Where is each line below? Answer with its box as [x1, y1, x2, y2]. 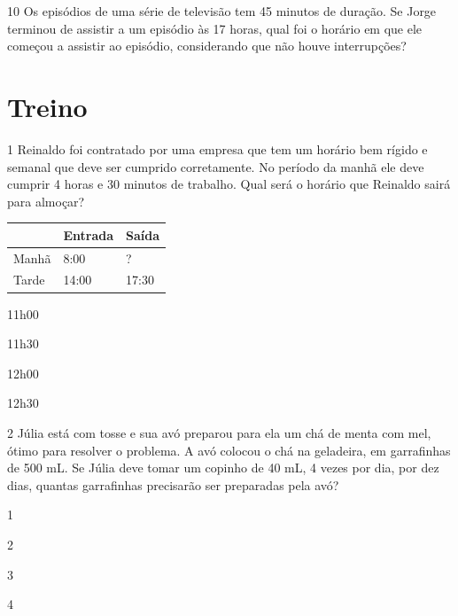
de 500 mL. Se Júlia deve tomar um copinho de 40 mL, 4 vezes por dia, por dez [7, 458, 439, 477]
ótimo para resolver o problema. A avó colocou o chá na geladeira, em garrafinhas [7, 441, 451, 459]
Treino [7, 88, 88, 124]
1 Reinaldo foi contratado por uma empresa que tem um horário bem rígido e [7, 139, 428, 158]
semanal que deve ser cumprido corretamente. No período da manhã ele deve [7, 157, 424, 175]
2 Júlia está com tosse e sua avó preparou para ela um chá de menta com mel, [7, 423, 431, 441]
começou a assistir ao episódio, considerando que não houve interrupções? [7, 36, 407, 55]
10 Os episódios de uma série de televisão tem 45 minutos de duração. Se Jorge [7, 2, 437, 19]
